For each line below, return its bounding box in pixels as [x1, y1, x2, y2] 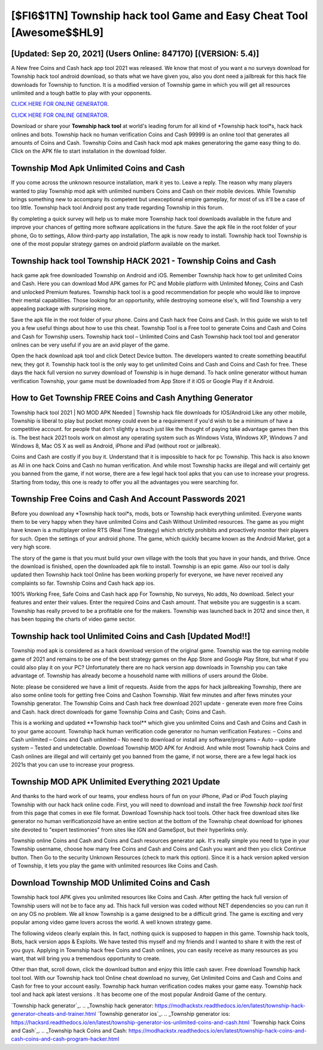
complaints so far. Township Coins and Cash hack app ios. [11, 579, 156, 587]
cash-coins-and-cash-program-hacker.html [11, 1036, 120, 1043]
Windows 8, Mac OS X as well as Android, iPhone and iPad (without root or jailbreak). [11, 442, 221, 450]
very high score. [11, 544, 51, 551]
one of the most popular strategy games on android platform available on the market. [11, 240, 221, 248]
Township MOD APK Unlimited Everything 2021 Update [11, 777, 221, 787]
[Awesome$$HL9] [11, 26, 104, 39]
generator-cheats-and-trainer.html [11, 1010, 96, 1018]
